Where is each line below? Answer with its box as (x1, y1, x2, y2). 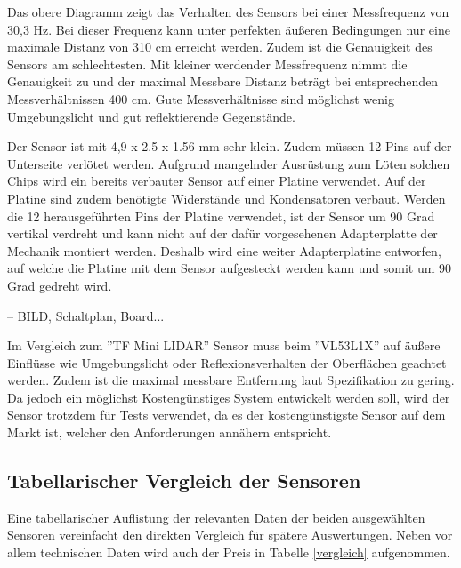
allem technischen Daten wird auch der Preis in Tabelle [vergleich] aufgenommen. (7, 543, 450, 562)
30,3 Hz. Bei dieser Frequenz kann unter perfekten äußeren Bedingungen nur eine (7, 20, 450, 38)
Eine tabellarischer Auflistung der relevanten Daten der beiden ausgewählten (7, 508, 425, 526)
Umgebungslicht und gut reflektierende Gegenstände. (7, 107, 295, 125)
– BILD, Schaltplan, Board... (7, 306, 165, 324)
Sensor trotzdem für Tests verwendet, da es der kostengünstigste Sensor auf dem (7, 405, 446, 424)
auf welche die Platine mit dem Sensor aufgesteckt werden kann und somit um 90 (7, 259, 452, 277)
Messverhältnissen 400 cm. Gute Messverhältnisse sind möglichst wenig (7, 89, 394, 108)
